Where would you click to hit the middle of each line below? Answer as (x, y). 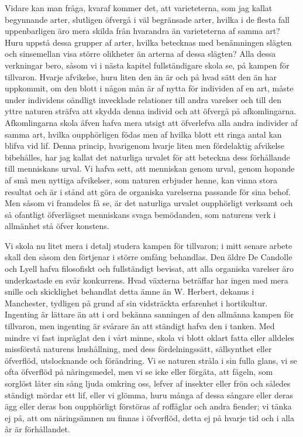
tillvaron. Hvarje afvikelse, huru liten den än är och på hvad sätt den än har (141, 76)
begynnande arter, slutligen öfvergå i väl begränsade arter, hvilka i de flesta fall (147, 19)
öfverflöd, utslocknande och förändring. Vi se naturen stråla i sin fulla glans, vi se (151, 360)
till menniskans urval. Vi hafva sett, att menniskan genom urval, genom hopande (150, 168)
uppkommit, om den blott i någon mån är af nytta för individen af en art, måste (149, 88)
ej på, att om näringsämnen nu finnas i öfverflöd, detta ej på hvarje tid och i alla (149, 417)
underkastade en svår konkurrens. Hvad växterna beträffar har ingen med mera (147, 280)
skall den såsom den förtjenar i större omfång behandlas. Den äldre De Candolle (149, 257)
